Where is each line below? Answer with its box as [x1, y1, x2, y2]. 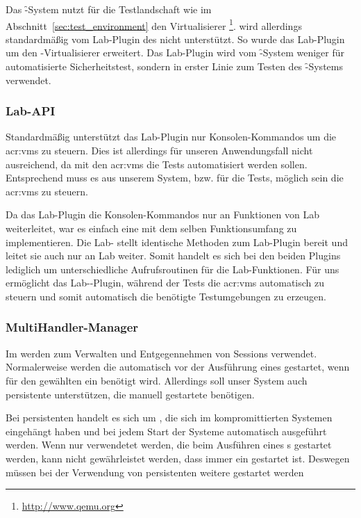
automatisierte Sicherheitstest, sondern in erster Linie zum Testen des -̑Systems [6, 59, 343, 74]
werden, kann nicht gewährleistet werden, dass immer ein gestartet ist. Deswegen [6, 451, 350, 465]
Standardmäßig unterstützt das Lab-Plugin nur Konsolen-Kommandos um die [6, 129, 337, 144]
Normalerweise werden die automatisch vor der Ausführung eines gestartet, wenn [6, 359, 350, 374]
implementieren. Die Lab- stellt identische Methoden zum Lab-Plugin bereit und [6, 234, 348, 249]
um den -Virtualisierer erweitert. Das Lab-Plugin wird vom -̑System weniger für [6, 45, 345, 60]
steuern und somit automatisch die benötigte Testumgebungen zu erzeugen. [6, 289, 326, 303]
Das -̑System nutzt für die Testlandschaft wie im [6, 2, 212, 16]
